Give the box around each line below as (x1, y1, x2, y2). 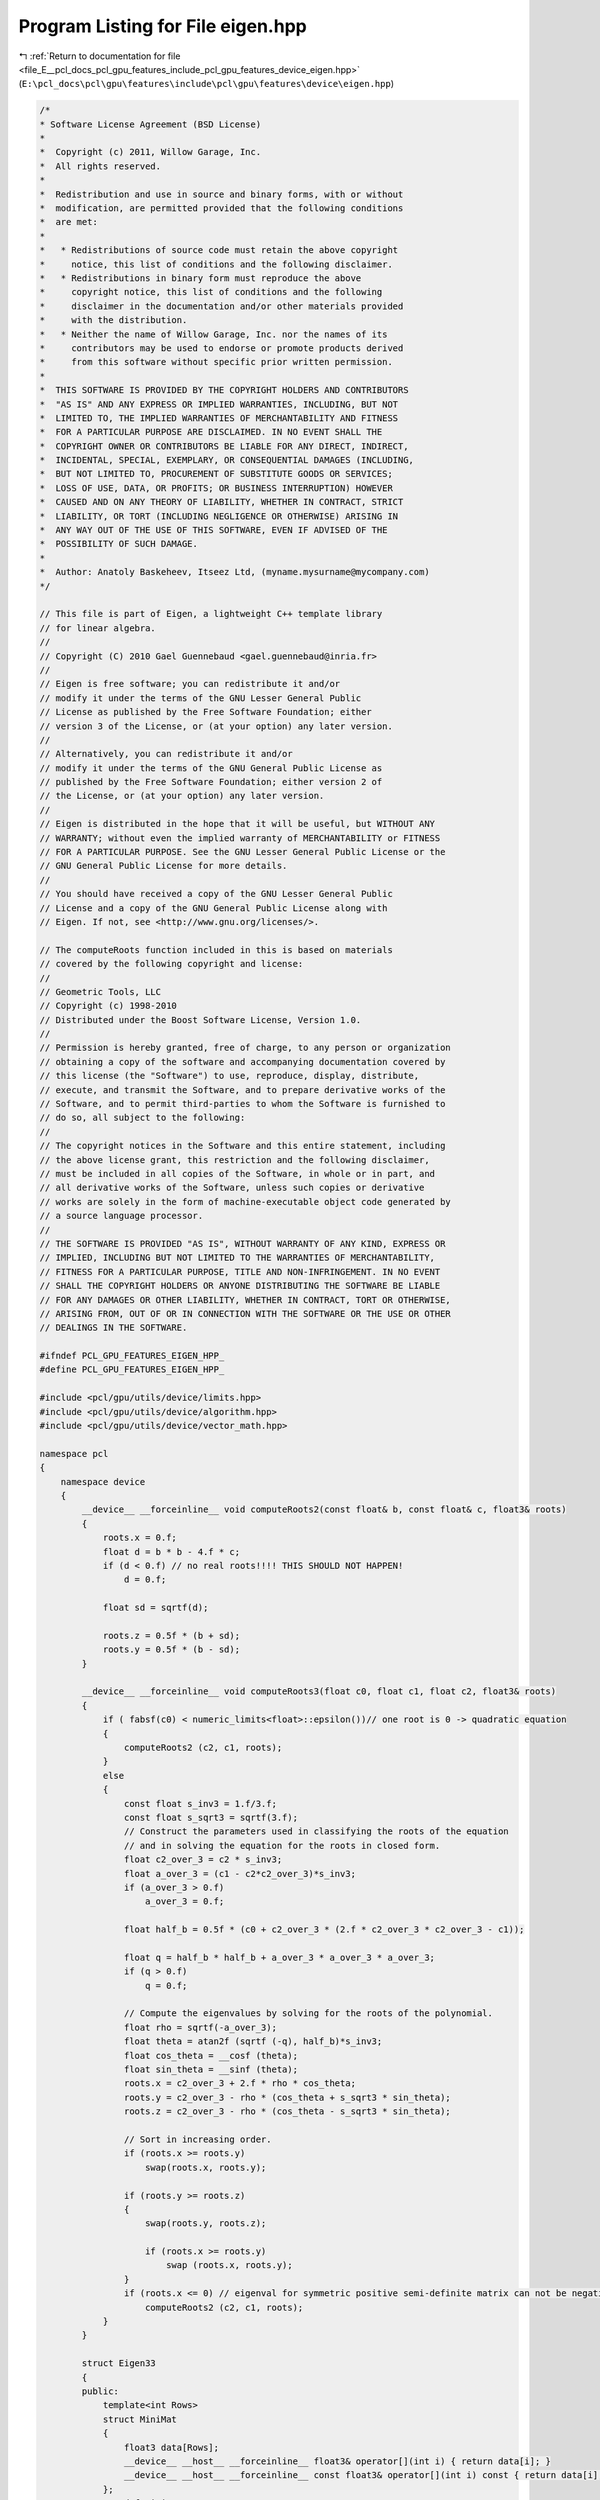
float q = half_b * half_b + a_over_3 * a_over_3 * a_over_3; (123, 1951, 435, 1963)
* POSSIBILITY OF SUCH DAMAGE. (39, 538, 199, 550)
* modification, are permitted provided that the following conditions (39, 203, 404, 214)
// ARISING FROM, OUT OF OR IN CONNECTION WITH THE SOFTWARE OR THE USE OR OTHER (39, 1308, 452, 1319)
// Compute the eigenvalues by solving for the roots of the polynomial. (123, 2008, 494, 2019)
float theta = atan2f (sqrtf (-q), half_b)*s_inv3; (123, 2036, 383, 2047)
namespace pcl (39, 1448, 109, 1459)
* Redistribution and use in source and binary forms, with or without (39, 188, 404, 200)
